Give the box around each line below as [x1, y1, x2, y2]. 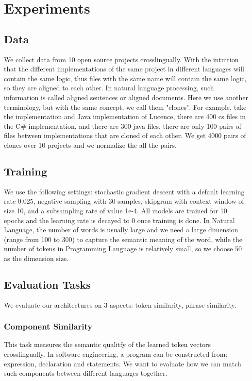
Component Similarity [4, 320, 93, 332]
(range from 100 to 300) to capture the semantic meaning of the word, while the [4, 234, 242, 244]
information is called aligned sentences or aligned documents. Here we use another [4, 92, 248, 102]
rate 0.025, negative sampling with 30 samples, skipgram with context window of [4, 196, 244, 206]
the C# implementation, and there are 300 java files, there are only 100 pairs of [4, 121, 241, 131]
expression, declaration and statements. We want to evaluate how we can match [4, 358, 241, 368]
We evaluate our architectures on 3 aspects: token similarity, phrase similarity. [4, 299, 236, 310]
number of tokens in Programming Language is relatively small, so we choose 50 [4, 243, 242, 254]
